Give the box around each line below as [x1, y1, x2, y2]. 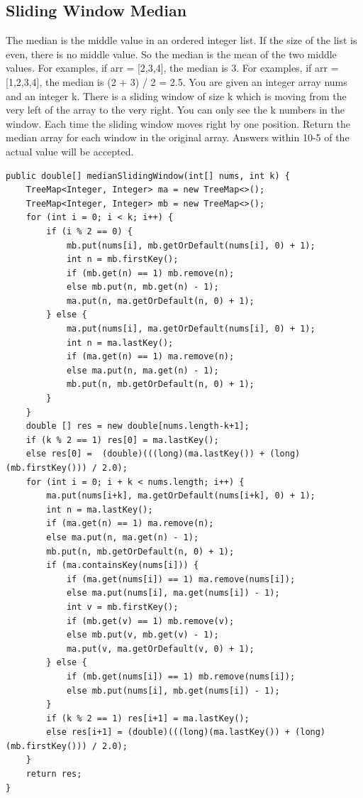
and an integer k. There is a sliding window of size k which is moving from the [6, 88, 347, 103]
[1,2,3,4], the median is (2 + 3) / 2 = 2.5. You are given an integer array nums [6, 74, 347, 89]
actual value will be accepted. [6, 143, 134, 158]
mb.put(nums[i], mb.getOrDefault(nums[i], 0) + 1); [66, 240, 315, 251]
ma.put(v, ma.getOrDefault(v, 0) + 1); [66, 643, 255, 654]
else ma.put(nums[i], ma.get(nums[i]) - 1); [66, 588, 280, 598]
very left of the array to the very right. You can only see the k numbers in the [6, 102, 345, 117]
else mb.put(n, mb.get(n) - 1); [66, 282, 219, 293]
